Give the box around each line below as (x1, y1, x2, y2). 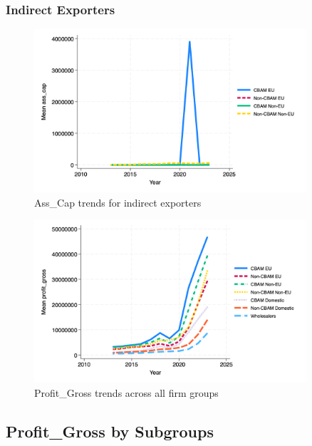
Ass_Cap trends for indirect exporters (34, 195, 202, 209)
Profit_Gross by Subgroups (6, 420, 214, 442)
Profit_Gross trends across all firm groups (34, 385, 219, 400)
